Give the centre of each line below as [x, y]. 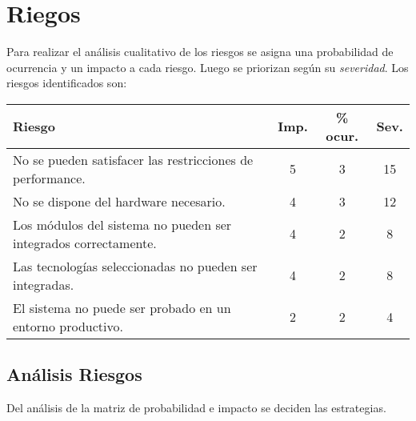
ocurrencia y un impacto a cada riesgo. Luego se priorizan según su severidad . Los [208, 67]
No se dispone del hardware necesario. [119, 201]
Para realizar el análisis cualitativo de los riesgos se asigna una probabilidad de [200, 52]
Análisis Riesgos [74, 374]
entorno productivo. [68, 326]
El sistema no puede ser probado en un [122, 307]
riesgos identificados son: [67, 83]
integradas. [44, 284]
